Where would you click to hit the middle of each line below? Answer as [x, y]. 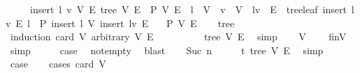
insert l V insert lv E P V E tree [143, 23]
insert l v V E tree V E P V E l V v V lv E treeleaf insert [188, 9]
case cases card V [58, 64]
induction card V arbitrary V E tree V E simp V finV [178, 36]
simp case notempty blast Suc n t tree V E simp [167, 50]
